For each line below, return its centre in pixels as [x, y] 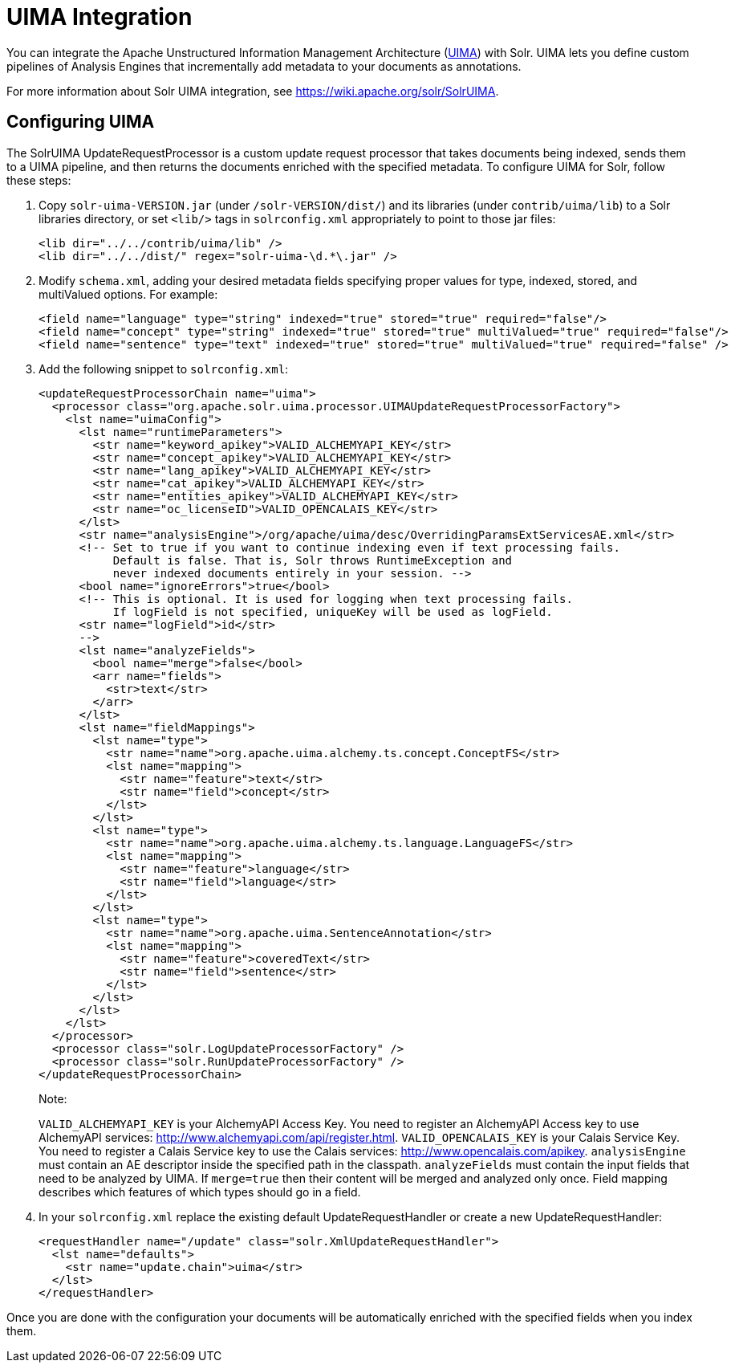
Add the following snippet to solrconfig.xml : [164, 369]
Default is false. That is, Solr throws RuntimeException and [313, 560]
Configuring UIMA [81, 122]
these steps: [39, 180]
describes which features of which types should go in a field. [200, 1192]
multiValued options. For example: [128, 294]
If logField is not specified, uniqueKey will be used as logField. [333, 611]
